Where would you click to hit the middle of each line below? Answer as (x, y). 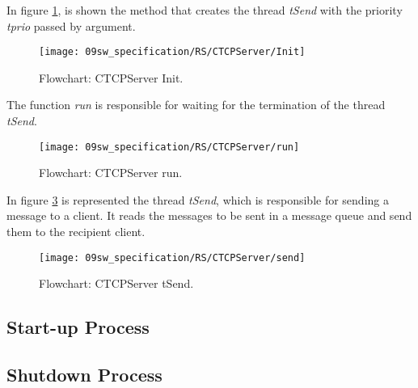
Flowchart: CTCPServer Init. (111, 77)
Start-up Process (78, 327)
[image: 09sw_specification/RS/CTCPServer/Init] (172, 52)
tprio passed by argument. (71, 25)
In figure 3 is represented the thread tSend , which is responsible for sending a (198, 199)
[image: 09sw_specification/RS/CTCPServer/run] (169, 147)
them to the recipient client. (76, 232)
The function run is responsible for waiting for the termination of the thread (196, 105)
